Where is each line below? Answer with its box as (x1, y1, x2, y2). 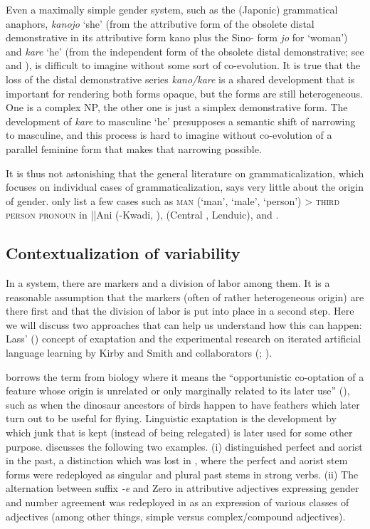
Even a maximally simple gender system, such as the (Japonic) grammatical (6, 2, 338, 16)
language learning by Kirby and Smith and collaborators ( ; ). (6, 345, 273, 360)
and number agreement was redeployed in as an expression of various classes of (6, 495, 349, 510)
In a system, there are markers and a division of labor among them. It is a (6, 276, 330, 290)
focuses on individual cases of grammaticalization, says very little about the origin (6, 179, 364, 194)
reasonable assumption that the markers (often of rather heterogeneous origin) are (6, 289, 364, 304)
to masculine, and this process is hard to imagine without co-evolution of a (6, 127, 332, 142)
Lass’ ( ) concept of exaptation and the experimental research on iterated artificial (6, 331, 361, 346)
